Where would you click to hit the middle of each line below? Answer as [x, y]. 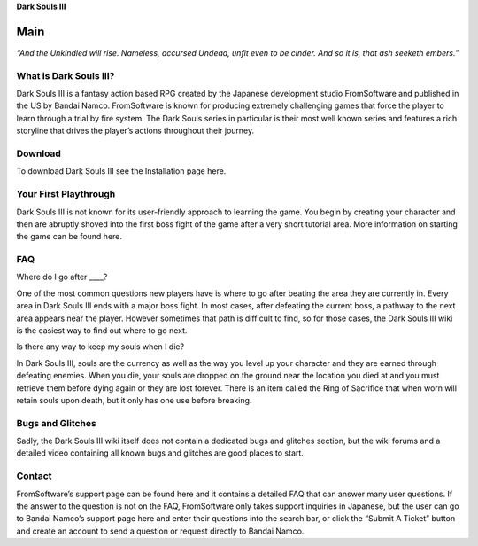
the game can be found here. [69, 237]
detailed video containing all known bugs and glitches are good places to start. [160, 453]
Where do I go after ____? [62, 277]
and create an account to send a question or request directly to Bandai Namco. [160, 531]
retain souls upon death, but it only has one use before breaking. [134, 400]
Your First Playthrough [66, 194]
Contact [34, 476]
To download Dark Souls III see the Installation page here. [121, 171]
